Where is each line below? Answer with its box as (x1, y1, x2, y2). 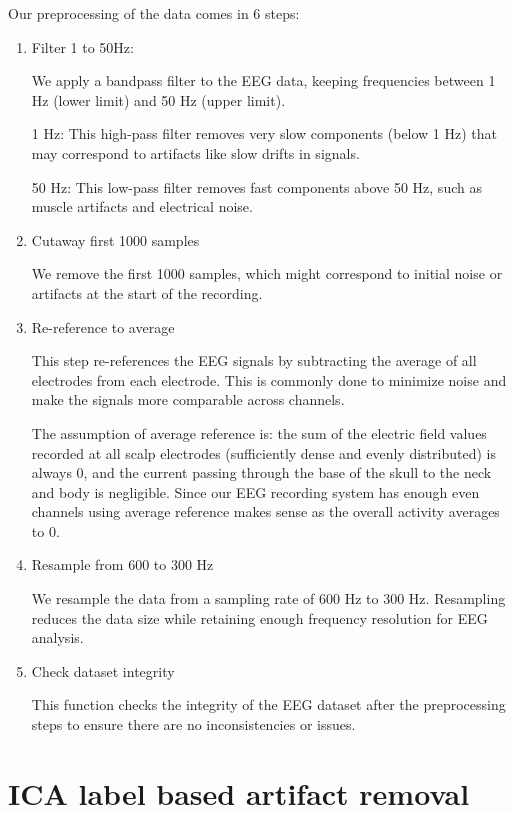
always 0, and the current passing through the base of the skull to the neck (31, 462, 492, 483)
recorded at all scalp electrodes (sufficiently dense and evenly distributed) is (31, 442, 496, 463)
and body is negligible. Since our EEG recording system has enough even (31, 481, 480, 502)
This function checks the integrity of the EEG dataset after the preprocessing (31, 694, 506, 715)
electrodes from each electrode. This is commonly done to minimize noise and (31, 369, 507, 390)
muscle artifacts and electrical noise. (31, 196, 253, 217)
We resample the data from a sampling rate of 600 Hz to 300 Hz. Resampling (31, 588, 506, 609)
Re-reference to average (31, 316, 175, 337)
